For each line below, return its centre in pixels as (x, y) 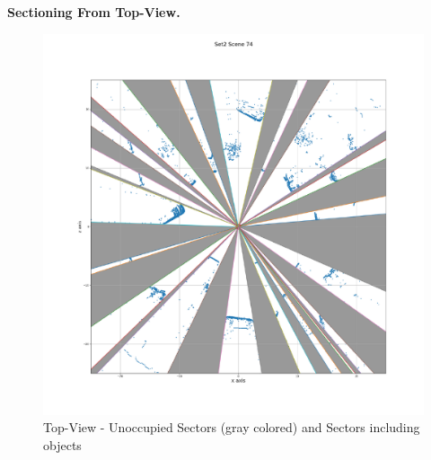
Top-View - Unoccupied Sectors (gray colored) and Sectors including (232, 427)
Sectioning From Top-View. (94, 12)
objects (62, 444)
